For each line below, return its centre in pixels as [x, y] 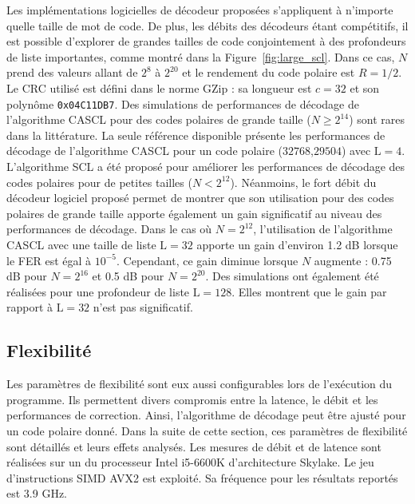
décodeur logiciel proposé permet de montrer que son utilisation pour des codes [200, 198]
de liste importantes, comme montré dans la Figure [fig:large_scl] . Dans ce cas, [201, 56]
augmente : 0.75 [353, 260]
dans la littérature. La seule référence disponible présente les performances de [196, 135]
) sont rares [377, 119]
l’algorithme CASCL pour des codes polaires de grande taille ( [159, 119]
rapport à [30, 307]
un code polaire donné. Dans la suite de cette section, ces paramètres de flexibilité [207, 430]
